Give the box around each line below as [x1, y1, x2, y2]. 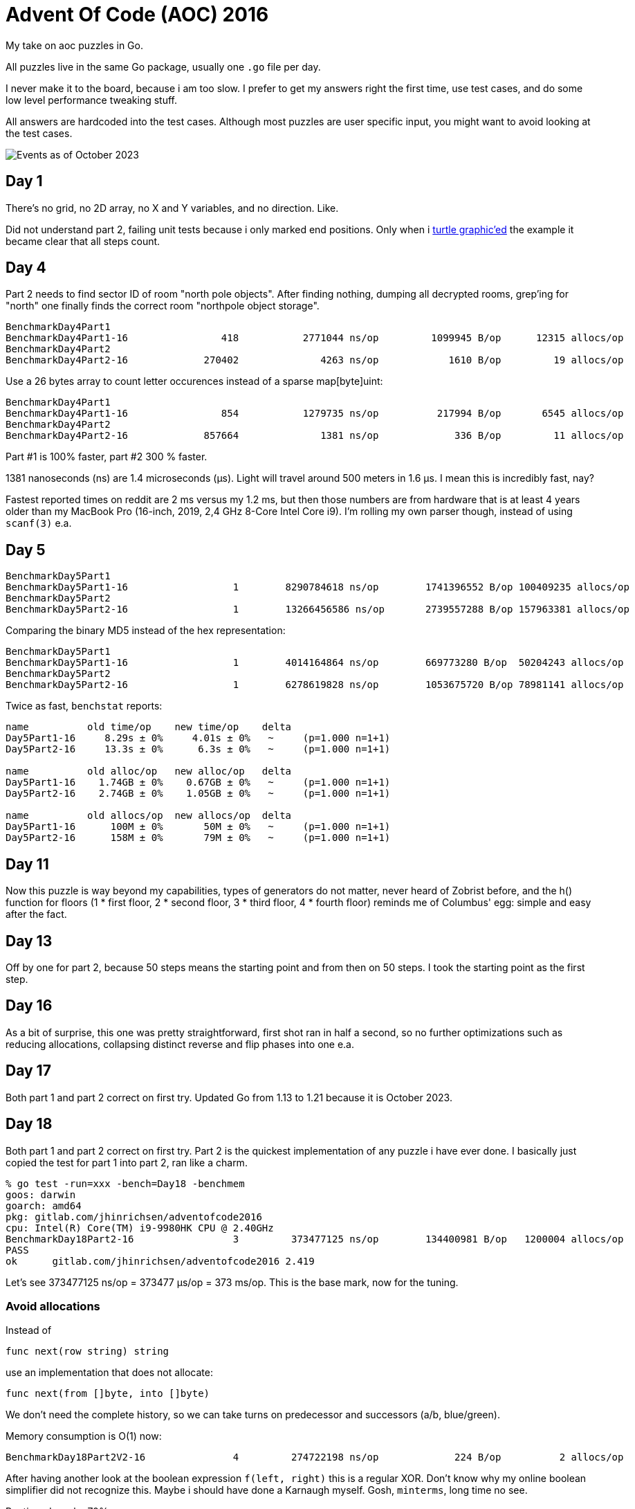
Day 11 [6, 855, 49, 873]
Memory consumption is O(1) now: [6, 1430, 162, 1443]
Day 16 [6, 997, 53, 1015]
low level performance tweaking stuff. [6, 93, 177, 106]
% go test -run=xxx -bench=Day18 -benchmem [6, 1177, 245, 1189]
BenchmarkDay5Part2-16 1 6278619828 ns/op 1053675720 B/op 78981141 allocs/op [6, 679, 624, 691]
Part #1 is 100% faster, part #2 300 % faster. [6, 451, 208, 463]
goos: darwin [6, 1189, 76, 1200]
